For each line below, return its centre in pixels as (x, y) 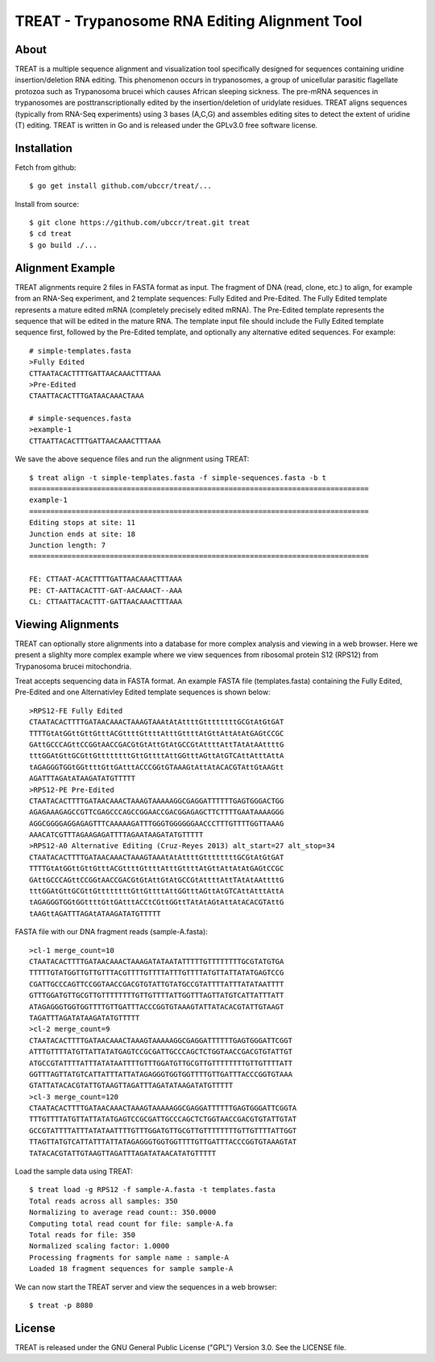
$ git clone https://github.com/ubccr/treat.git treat (140, 223)
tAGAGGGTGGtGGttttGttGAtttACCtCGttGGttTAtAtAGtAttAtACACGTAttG (157, 902)
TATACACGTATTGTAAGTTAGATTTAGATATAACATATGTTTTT (123, 1153)
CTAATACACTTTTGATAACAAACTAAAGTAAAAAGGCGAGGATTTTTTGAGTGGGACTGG (157, 801)
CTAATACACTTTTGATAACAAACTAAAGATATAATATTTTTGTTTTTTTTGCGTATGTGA (157, 961)
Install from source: (47, 204)
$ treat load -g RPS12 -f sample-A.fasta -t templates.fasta (152, 1190)
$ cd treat (51, 234)
